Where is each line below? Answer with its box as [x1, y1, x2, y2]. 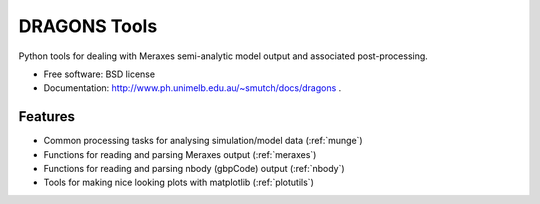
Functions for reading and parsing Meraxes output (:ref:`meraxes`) [43, 148, 317, 160]
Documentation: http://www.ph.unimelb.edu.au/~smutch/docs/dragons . [43, 82, 342, 94]
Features [18, 108, 75, 125]
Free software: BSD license [43, 68, 155, 80]
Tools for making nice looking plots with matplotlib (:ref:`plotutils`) [43, 176, 314, 189]
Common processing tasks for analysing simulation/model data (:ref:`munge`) [43, 135, 364, 147]
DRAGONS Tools [18, 15, 158, 37]
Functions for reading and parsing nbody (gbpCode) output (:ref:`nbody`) [43, 163, 345, 175]
